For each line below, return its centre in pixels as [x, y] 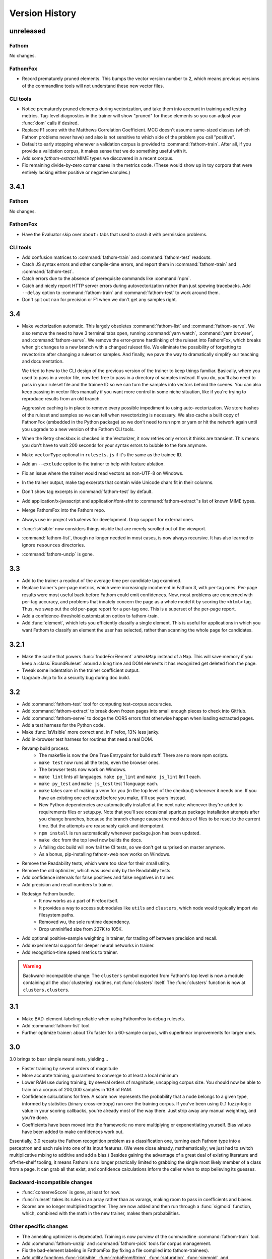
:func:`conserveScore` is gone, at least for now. [71, 1192]
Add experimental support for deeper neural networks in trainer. [88, 945]
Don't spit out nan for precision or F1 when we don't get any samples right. [99, 300]
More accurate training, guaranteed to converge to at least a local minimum [100, 1075]
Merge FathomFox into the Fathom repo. [64, 510]
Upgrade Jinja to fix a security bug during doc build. [76, 677]
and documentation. [43, 361]
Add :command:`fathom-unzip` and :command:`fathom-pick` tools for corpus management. [117, 1243]
